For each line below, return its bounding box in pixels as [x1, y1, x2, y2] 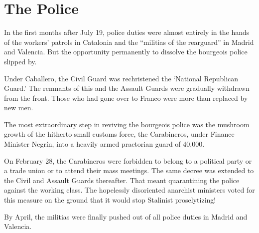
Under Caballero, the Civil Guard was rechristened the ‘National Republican [4, 73, 239, 83]
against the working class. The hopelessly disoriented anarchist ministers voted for [4, 185, 255, 195]
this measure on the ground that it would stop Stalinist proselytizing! [4, 195, 216, 205]
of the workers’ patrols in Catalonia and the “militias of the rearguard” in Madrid [4, 36, 254, 47]
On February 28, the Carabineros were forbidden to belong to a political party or [4, 155, 252, 166]
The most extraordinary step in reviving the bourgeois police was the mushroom [4, 119, 250, 129]
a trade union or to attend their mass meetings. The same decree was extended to [4, 165, 254, 176]
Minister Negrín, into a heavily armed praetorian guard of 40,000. [4, 139, 205, 149]
